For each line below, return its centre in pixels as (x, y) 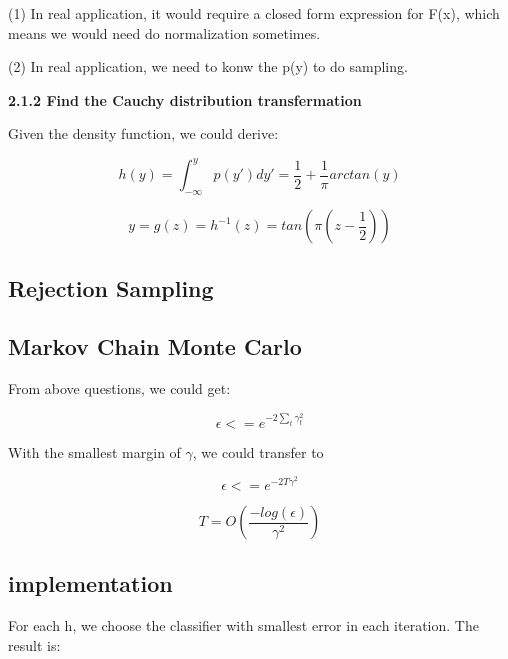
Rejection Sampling (111, 287)
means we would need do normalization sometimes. (164, 32)
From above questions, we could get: (119, 388)
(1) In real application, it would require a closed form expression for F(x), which (254, 13)
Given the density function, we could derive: (143, 133)
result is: (34, 644)
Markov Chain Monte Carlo (155, 346)
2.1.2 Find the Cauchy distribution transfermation (185, 99)
